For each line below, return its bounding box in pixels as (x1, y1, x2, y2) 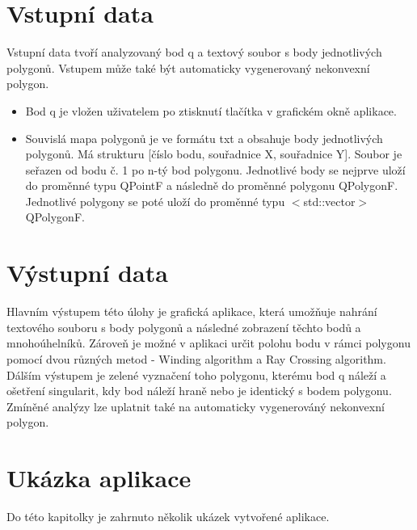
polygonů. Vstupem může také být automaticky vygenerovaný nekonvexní (6, 59, 370, 76)
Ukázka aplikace (6, 461, 192, 494)
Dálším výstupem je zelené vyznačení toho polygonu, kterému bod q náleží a (6, 366, 386, 383)
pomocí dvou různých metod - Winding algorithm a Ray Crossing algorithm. (6, 350, 386, 367)
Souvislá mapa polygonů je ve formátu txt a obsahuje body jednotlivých (25, 129, 383, 146)
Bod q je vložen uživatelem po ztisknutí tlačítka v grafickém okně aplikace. (25, 102, 397, 119)
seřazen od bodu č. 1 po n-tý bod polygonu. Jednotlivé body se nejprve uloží (25, 161, 406, 178)
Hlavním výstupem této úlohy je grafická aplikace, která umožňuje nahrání (6, 303, 377, 320)
